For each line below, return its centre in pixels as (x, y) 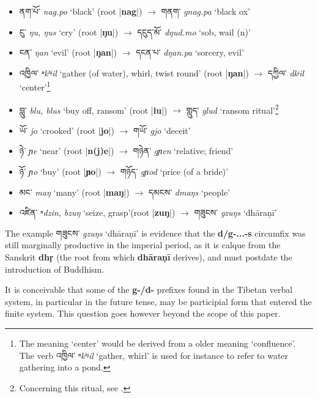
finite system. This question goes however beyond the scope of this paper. (143, 313)
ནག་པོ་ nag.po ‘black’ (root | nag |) (81, 11)
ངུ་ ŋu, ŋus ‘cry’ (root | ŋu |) (69, 31)
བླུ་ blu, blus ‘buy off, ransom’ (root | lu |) (93, 110)
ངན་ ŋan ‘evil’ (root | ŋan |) (68, 52)
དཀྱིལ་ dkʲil (286, 72)
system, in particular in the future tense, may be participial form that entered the (158, 301)
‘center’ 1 (35, 86)
